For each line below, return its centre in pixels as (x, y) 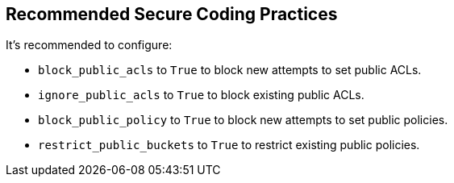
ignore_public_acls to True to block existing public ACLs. (201, 95)
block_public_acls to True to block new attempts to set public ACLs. (230, 70)
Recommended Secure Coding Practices (172, 14)
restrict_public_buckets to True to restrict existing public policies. (229, 145)
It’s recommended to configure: (89, 45)
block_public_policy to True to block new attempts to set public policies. (243, 120)
